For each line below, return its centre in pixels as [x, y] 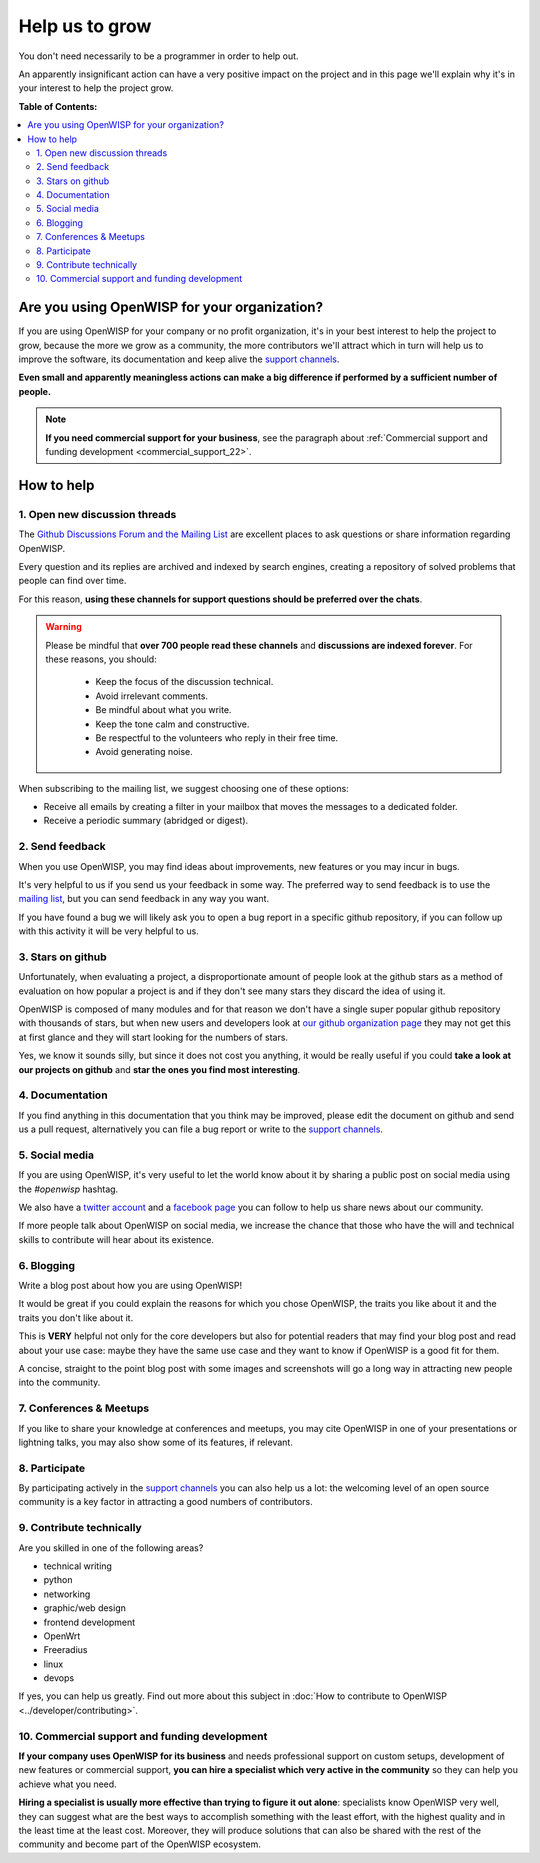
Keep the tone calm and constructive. [172, 724]
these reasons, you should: [101, 659]
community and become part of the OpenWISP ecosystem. [140, 1844]
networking [67, 1594]
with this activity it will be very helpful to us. [108, 931]
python [58, 1580]
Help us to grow [85, 26]
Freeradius [65, 1650]
